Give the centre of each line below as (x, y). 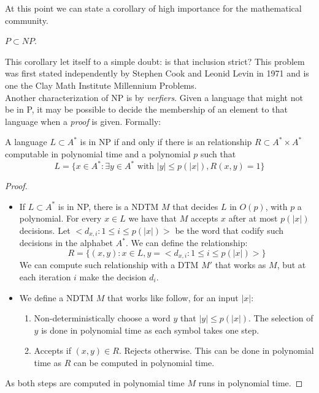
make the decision (113, 276)
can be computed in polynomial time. (144, 362)
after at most (253, 218)
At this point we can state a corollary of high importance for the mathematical (153, 8)
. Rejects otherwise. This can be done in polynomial (216, 350)
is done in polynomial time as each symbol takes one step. (150, 330)
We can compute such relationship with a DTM (109, 265)
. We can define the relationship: (186, 243)
